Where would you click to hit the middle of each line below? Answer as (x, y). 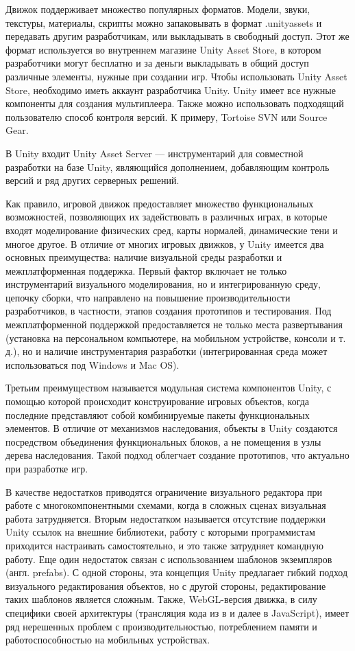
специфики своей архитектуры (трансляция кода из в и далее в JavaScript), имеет (177, 612)
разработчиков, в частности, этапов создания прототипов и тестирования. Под (169, 311)
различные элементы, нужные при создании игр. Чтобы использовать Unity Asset (176, 76)
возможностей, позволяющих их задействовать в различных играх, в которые (167, 217)
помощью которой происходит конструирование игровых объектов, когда (158, 401)
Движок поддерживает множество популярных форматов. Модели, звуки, (158, 9)
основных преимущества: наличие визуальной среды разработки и (144, 257)
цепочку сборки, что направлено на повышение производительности (148, 297)
